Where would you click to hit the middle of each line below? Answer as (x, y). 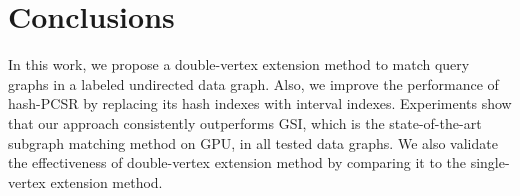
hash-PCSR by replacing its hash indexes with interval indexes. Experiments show (260, 103)
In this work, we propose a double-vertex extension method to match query (239, 64)
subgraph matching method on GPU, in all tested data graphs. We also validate (253, 142)
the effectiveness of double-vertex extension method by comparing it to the (237, 162)
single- (490, 162)
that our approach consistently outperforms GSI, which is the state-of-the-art (245, 122)
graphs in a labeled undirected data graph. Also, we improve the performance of (253, 83)
